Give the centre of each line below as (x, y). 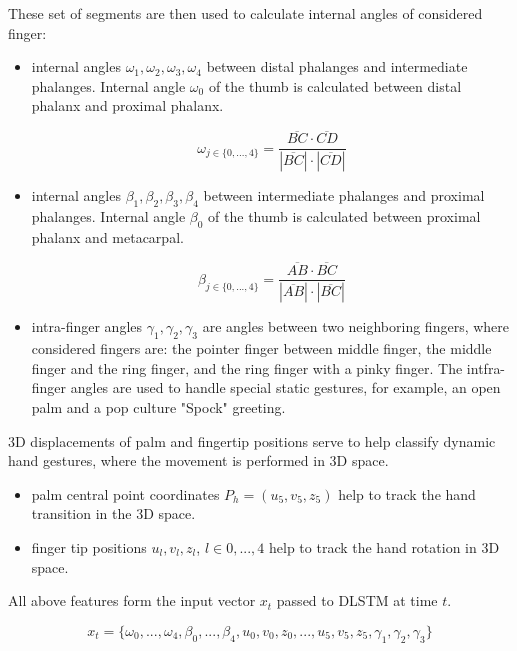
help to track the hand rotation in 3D (384, 546)
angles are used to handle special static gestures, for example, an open (285, 387)
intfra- (486, 367)
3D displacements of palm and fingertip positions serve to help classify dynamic (252, 440)
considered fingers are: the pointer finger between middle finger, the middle (261, 348)
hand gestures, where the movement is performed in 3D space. (198, 460)
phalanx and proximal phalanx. (127, 105)
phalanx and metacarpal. (107, 236)
